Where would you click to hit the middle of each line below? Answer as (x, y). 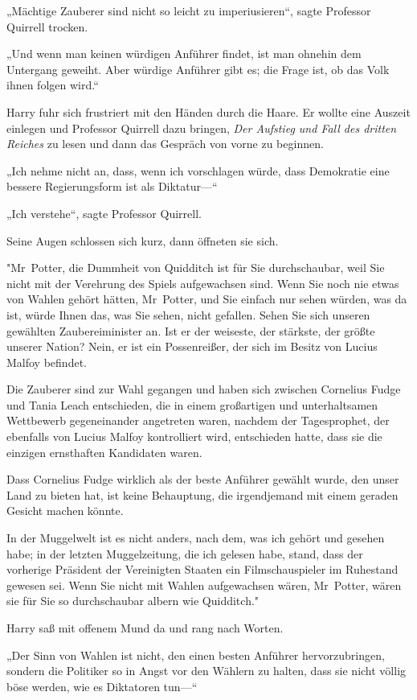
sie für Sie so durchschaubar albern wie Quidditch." (133, 601)
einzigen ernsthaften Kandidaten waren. (104, 452)
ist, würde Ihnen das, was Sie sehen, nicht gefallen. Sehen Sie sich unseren (188, 314)
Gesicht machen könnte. (65, 511)
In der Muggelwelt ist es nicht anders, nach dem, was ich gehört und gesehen (196, 538)
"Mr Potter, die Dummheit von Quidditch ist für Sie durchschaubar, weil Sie (196, 268)
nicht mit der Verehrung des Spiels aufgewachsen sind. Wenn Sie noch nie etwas (203, 283)
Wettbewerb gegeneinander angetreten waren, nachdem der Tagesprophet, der (198, 420)
